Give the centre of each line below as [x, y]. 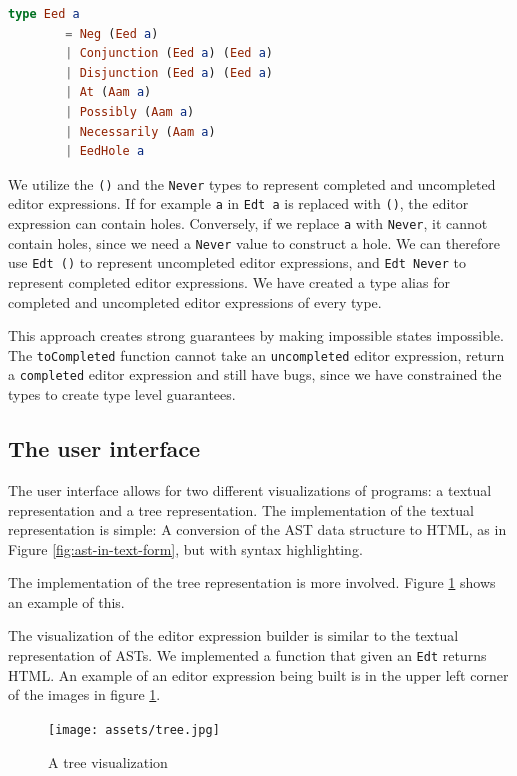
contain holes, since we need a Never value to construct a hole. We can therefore [254, 242]
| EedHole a [105, 151]
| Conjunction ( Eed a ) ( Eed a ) [169, 53]
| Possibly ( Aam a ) [130, 111]
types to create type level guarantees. [122, 394]
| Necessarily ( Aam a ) [140, 131]
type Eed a [44, 14]
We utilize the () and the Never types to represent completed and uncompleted [252, 183]
